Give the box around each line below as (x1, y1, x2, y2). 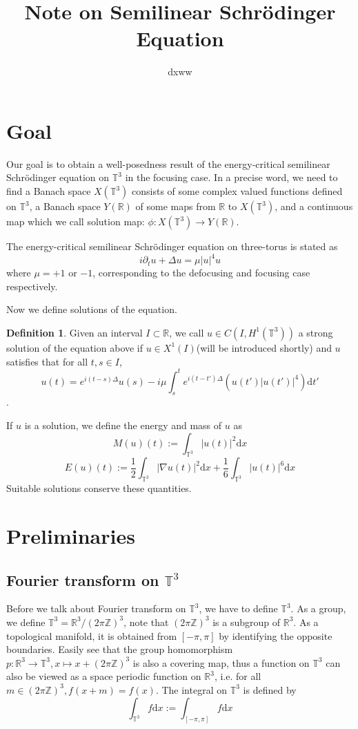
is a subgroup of (212, 614, 281, 629)
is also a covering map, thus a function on (132, 655, 310, 670)
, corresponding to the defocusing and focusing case (92, 265, 310, 280)
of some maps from (135, 199, 216, 214)
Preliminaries (6, 521, 135, 549)
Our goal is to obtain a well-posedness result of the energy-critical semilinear (6, 156, 330, 171)
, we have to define (199, 601, 278, 616)
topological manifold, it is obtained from (6, 628, 177, 643)
